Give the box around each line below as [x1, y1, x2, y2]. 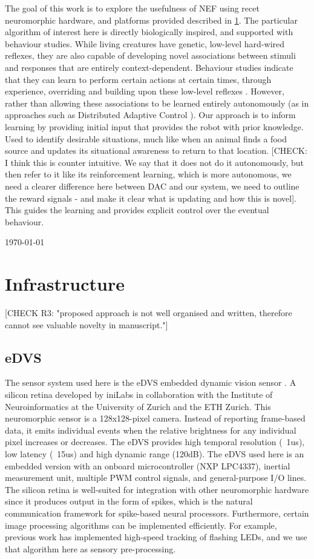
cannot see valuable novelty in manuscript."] [5, 318, 168, 331]
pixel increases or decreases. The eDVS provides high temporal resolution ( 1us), [5, 435, 305, 448]
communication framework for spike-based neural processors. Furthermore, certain [5, 506, 309, 519]
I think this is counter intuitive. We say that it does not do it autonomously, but [5, 156, 304, 168]
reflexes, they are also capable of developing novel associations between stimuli [5, 49, 296, 62]
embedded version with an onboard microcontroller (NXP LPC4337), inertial [5, 459, 290, 472]
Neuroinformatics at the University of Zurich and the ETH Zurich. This [5, 400, 271, 412]
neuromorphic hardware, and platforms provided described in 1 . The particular [5, 13, 298, 26]
